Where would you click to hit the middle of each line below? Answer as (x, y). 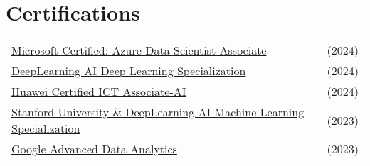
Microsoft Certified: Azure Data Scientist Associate (139, 50)
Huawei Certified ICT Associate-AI (99, 92)
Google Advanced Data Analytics (94, 149)
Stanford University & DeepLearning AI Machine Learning (158, 112)
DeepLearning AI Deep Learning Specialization (129, 71)
